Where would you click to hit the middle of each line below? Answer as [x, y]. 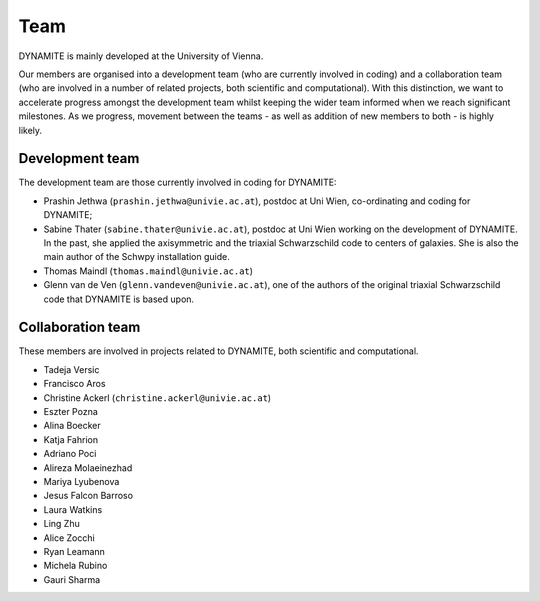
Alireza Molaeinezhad [88, 467]
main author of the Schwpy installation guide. [136, 257]
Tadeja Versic [71, 369]
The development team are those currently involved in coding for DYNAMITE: [177, 182]
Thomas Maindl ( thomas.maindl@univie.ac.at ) [148, 271]
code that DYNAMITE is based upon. [119, 299]
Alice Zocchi [69, 537]
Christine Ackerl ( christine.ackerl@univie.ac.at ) [157, 397]
